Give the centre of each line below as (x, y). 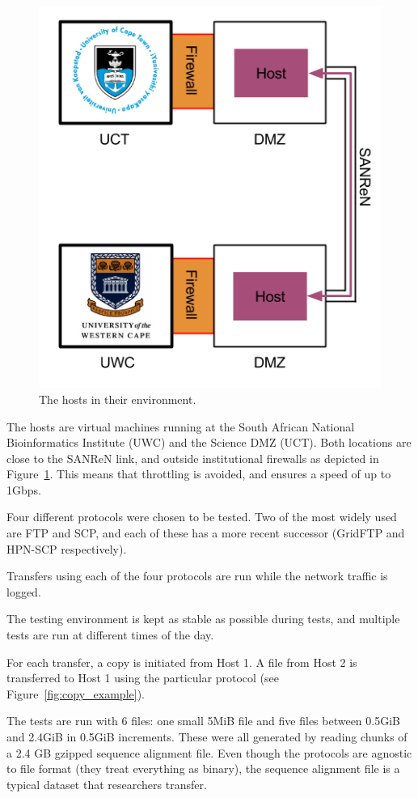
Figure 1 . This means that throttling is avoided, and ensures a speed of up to (199, 474)
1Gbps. (24, 489)
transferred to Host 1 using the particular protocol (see (143, 678)
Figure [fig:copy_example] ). (76, 693)
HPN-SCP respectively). (67, 548)
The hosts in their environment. (118, 399)
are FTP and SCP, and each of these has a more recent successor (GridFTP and (206, 533)
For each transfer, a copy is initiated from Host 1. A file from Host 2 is (182, 662)
